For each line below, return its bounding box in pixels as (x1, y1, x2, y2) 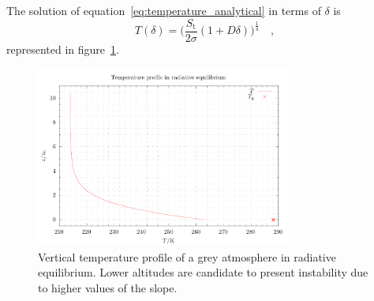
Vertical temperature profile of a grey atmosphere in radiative (38, 248, 336, 265)
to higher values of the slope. (38, 279, 178, 295)
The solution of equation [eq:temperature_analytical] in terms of (6, 2, 321, 18)
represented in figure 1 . (6, 40, 119, 57)
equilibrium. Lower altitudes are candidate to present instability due (38, 264, 368, 280)
